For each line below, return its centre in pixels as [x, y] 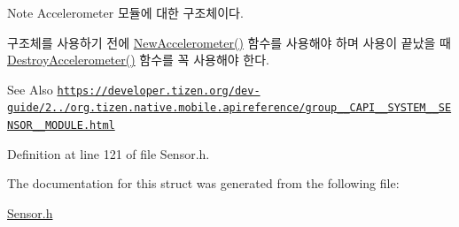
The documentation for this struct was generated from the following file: [203, 183]
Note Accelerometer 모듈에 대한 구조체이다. [125, 12]
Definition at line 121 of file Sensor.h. [109, 153]
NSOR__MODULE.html [61, 126]
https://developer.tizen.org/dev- [159, 91]
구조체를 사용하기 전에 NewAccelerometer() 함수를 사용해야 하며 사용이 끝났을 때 [229, 42]
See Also [30, 89]
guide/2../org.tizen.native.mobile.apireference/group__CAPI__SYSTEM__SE [229, 108]
